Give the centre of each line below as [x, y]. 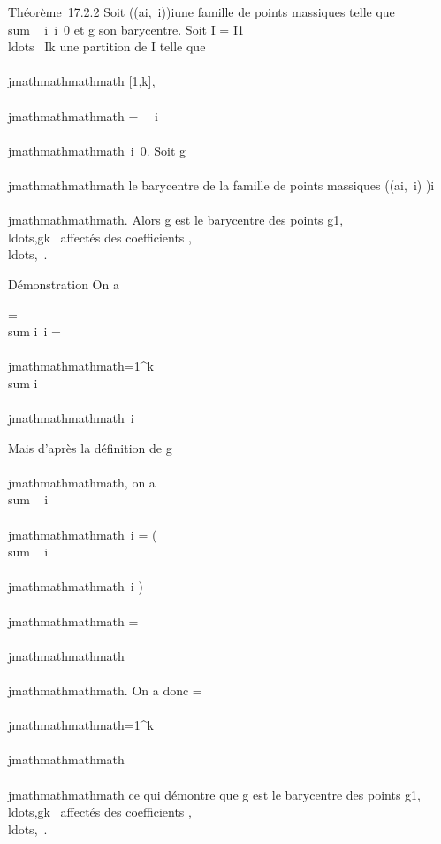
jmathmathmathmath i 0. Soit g [97, 150]
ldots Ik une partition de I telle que [107, 46]
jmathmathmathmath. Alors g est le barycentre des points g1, [176, 220]
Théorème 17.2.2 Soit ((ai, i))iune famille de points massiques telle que [201, 12]
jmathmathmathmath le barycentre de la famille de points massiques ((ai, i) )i [221, 184]
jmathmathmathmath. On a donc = [105, 690]
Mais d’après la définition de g [90, 447]
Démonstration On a [64, 284]
